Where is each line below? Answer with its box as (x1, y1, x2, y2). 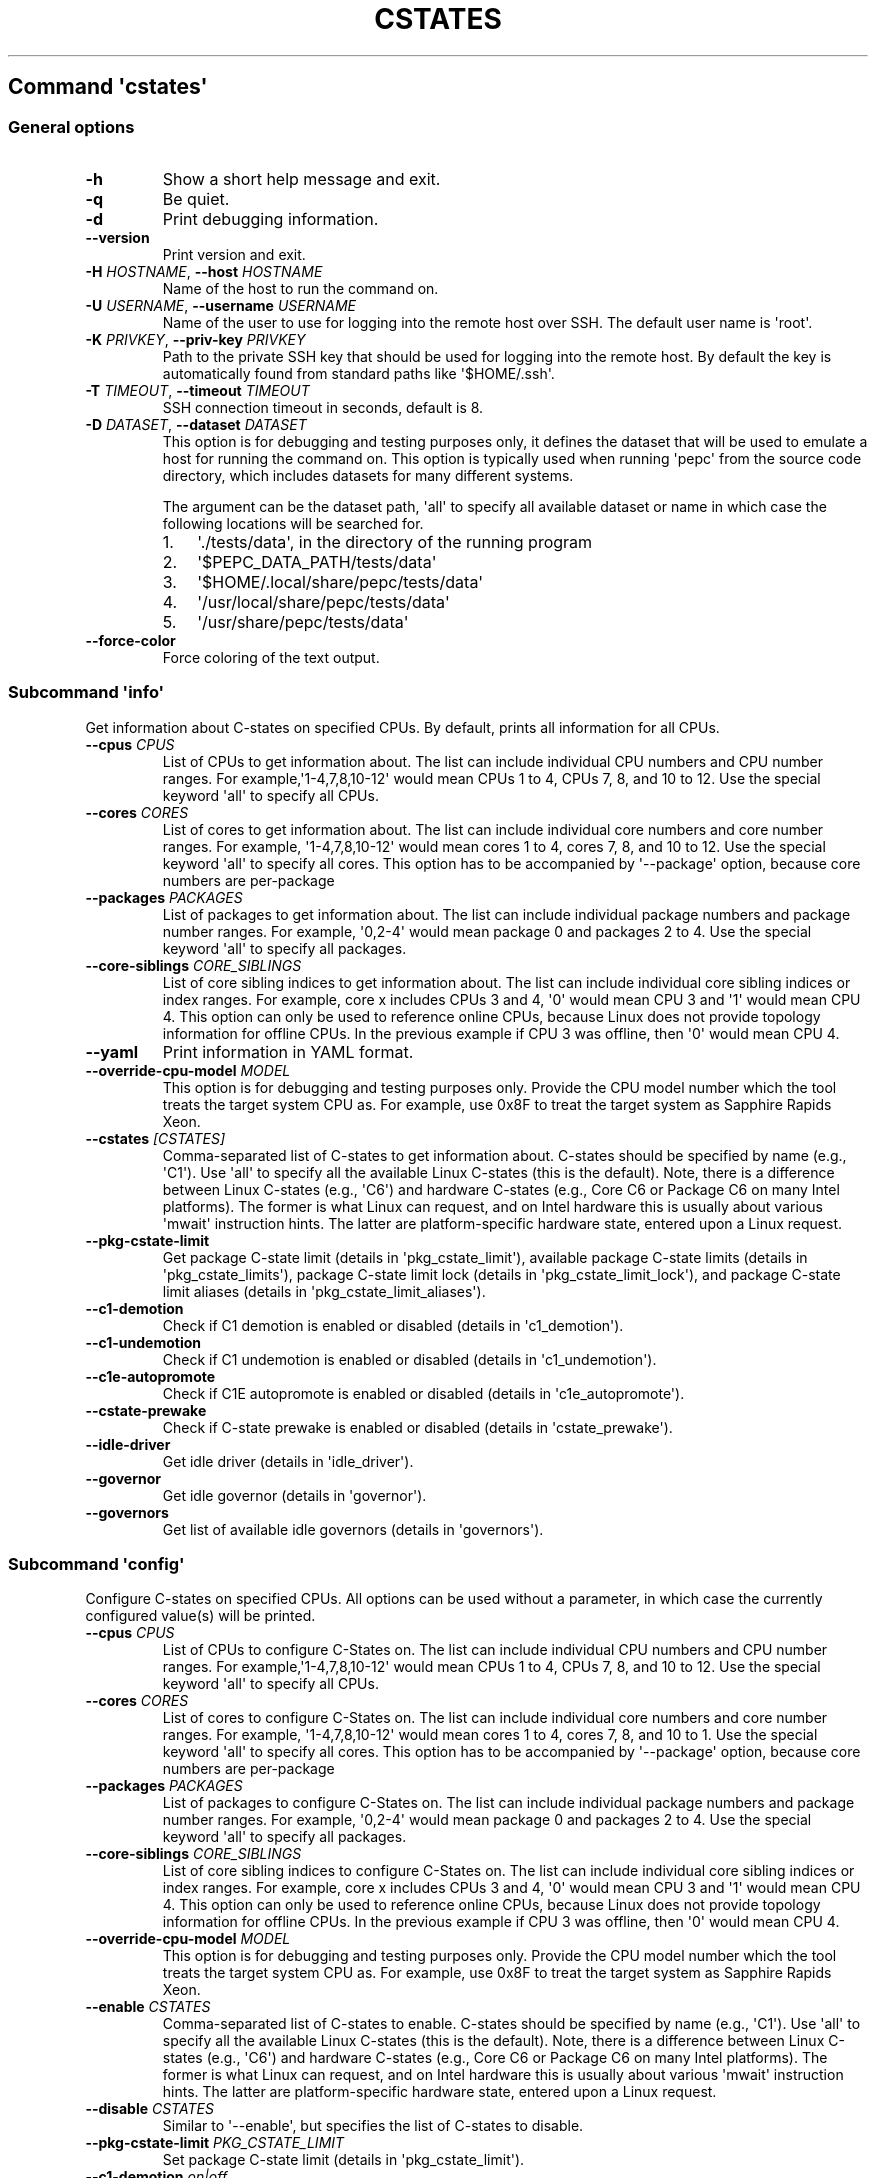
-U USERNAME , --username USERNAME (85, 296, 356, 314)
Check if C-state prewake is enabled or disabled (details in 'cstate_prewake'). (162, 1418, 673, 1436)
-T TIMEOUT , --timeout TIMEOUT (85, 381, 310, 399)
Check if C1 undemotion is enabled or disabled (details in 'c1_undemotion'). (162, 1350, 657, 1368)
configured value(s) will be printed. (85, 1607, 316, 1625)
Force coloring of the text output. (162, 648, 380, 666)
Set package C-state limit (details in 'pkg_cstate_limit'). (162, 2151, 525, 2169)
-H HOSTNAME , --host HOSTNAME (85, 262, 323, 280)
